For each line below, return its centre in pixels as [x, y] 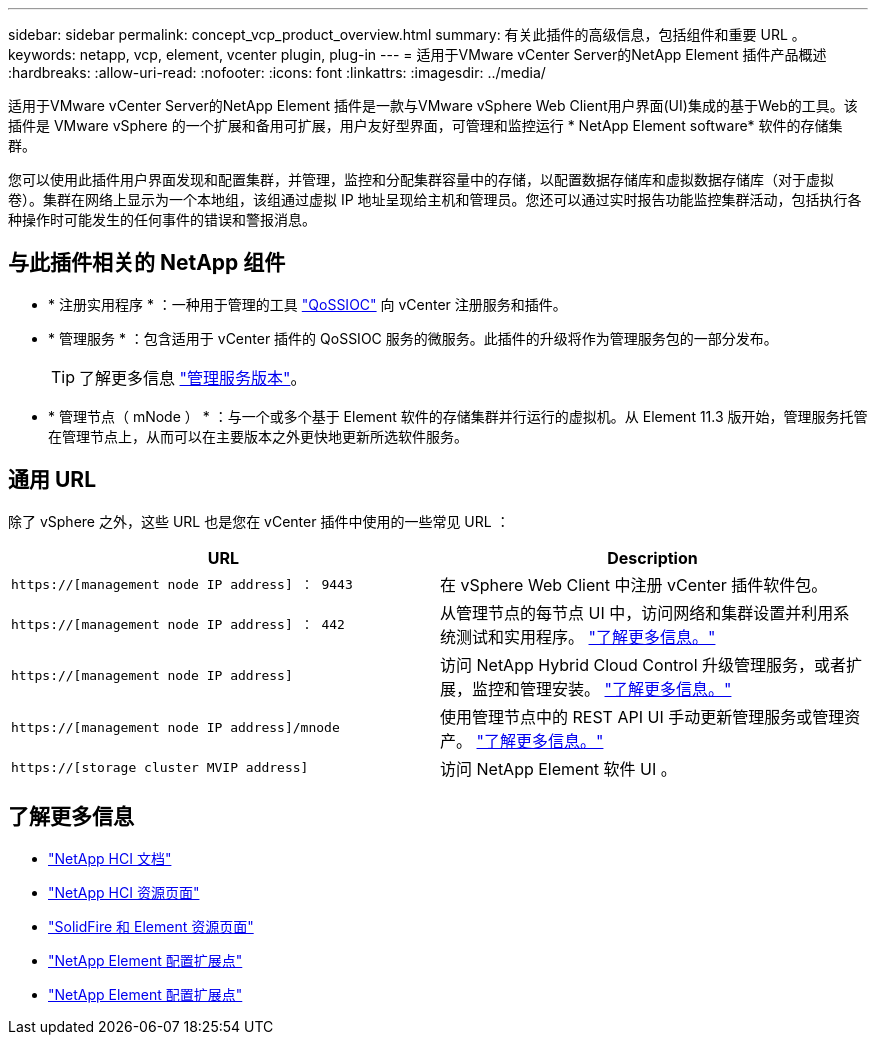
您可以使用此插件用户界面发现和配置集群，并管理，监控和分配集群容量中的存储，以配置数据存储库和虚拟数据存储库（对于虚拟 [421, 179]
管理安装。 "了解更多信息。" [626, 688]
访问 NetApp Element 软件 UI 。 [558, 768]
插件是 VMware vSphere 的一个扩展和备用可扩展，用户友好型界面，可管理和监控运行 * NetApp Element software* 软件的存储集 [425, 125]
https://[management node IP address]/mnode [175, 728]
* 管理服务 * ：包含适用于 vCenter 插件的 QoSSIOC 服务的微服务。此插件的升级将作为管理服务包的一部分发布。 [413, 338]
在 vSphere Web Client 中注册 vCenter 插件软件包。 [634, 584]
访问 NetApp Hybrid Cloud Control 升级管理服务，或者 [643, 664]
